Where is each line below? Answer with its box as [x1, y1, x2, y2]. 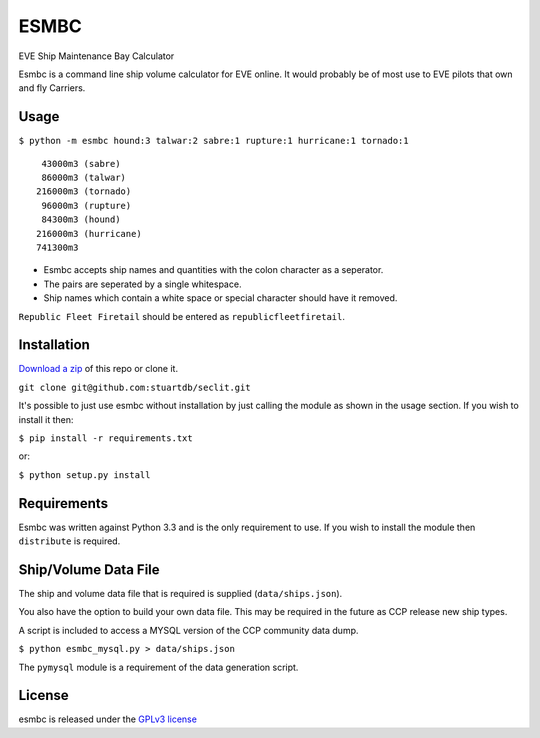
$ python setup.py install [18, 469, 151, 480]
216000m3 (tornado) [36, 186, 132, 197]
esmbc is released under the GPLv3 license [18, 713, 197, 725]
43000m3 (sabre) [41, 158, 121, 169]
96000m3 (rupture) [41, 200, 132, 211]
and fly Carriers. [18, 82, 86, 94]
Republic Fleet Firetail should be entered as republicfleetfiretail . [18, 310, 345, 322]
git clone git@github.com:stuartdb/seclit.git [18, 381, 251, 393]
